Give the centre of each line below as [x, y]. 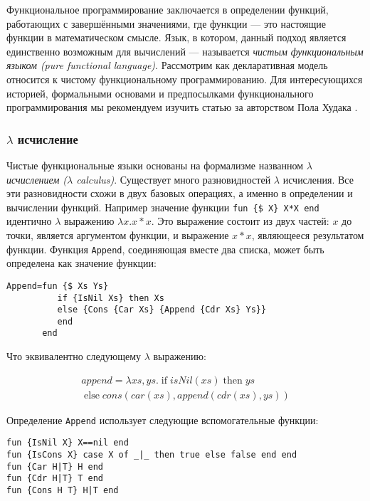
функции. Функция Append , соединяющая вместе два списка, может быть [165, 249]
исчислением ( [37, 179]
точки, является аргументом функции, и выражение [118, 235]
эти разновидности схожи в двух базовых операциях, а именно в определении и [180, 193]
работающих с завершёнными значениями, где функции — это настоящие [166, 23]
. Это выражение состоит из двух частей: [240, 221]
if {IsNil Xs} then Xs [111, 298]
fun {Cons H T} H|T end [63, 491]
